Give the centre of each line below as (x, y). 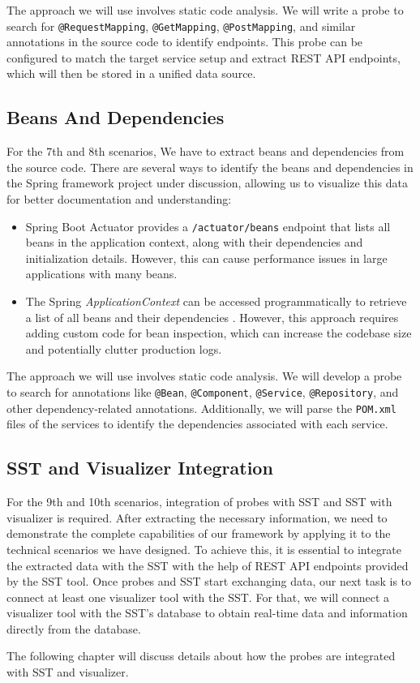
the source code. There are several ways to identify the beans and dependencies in (210, 167)
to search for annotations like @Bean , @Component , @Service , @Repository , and (203, 392)
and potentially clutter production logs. (124, 348)
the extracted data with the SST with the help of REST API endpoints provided (208, 565)
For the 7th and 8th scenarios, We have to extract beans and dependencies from (206, 151)
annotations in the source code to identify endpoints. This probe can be (185, 42)
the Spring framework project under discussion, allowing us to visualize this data (207, 183)
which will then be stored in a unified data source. (131, 73)
